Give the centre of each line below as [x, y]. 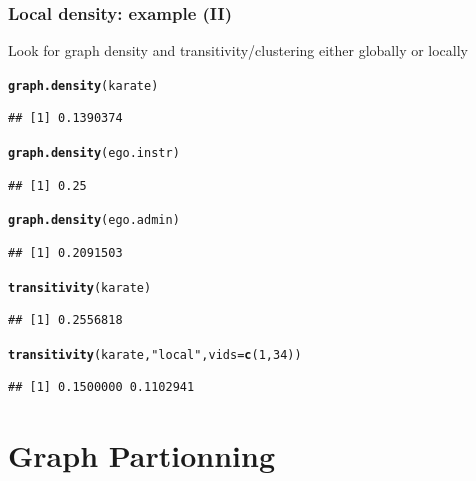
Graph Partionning [142, 455]
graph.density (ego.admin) [94, 220]
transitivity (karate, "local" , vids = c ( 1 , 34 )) [155, 354]
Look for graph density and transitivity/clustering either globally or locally [238, 50]
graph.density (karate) [83, 85]
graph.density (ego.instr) [94, 153]
